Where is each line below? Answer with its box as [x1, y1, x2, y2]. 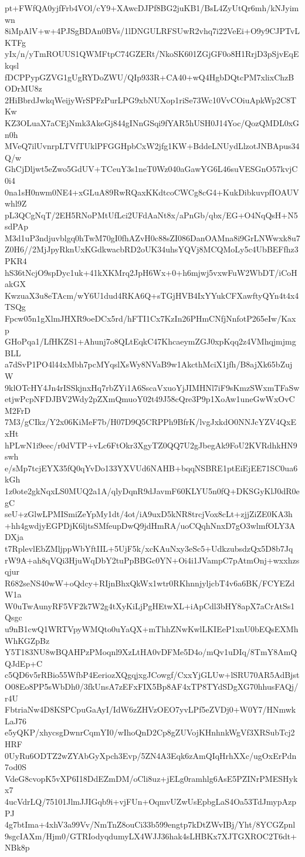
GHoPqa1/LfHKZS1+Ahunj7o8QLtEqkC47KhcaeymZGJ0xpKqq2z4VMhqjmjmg [5, 335, 296, 347]
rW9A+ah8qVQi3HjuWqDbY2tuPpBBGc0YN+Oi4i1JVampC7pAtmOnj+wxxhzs [5, 554, 300, 566]
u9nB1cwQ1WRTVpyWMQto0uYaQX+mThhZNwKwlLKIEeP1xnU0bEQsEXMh [5, 623, 299, 635]
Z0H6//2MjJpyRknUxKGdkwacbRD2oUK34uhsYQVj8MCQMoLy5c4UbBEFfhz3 [5, 243, 299, 255]
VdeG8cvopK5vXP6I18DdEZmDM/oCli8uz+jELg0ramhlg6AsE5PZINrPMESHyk [5, 772, 298, 784]
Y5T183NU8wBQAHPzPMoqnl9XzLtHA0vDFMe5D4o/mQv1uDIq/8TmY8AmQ [5, 646, 297, 658]
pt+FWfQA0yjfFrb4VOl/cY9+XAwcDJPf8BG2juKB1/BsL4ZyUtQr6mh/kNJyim [5, 2, 299, 14]
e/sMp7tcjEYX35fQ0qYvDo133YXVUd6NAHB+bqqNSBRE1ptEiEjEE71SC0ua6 [5, 461, 298, 474]
